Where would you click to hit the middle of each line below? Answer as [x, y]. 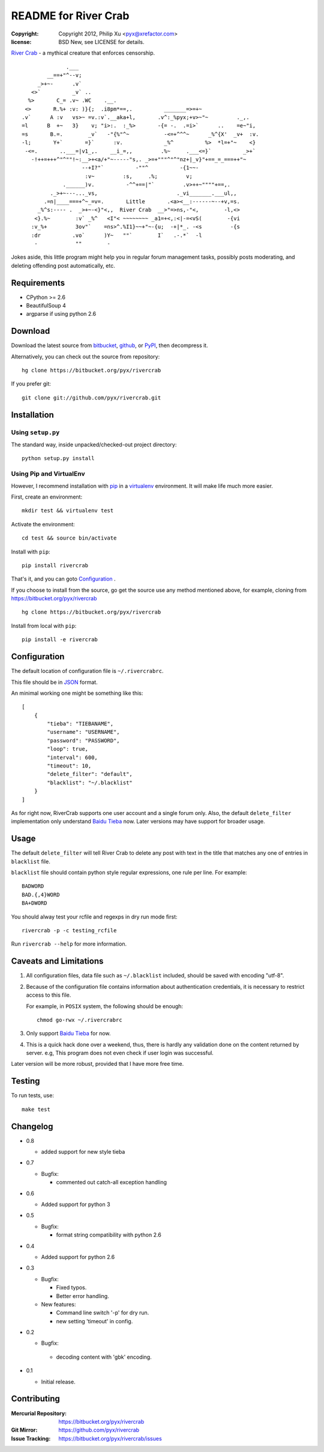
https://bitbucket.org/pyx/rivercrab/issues [110, 1438]
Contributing [35, 1399]
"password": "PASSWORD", [83, 740]
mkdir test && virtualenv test [68, 511]
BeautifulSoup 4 [46, 306]
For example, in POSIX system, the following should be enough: [104, 1006]
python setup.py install [58, 458]
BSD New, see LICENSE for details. [101, 42]
